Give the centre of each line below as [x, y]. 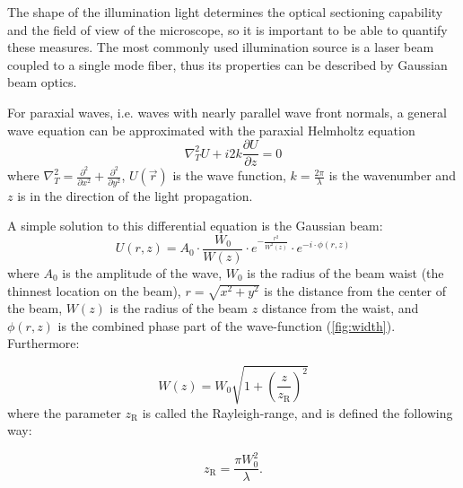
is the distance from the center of [355, 290]
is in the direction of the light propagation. [135, 195]
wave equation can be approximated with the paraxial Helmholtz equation [211, 130]
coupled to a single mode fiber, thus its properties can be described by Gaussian [227, 64]
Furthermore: [44, 343]
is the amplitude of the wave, [142, 272]
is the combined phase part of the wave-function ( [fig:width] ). [227, 325]
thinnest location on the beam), [94, 290]
